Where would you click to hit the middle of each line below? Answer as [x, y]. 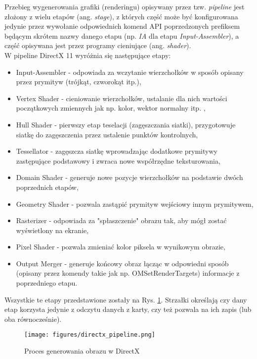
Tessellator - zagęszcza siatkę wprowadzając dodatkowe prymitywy [117, 151]
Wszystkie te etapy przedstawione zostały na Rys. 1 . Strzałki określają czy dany [126, 299]
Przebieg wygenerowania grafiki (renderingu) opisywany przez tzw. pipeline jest [125, 6]
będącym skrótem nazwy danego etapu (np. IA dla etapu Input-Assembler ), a [122, 35]
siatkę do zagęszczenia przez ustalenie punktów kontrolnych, [107, 134]
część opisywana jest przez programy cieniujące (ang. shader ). [98, 45]
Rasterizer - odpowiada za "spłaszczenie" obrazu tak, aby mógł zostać [121, 220]
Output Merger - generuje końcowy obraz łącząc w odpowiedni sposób [122, 263]
